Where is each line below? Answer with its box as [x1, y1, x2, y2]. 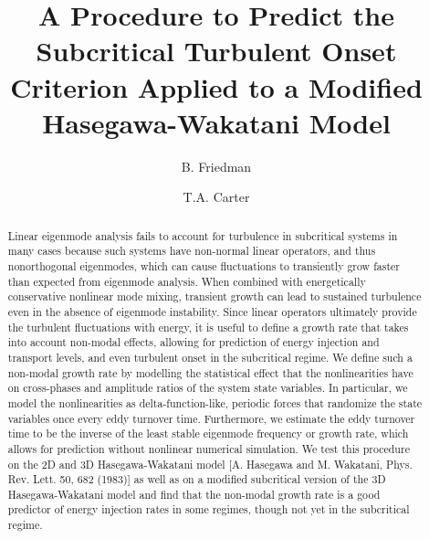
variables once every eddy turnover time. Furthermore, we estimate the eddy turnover [7, 410, 415, 426]
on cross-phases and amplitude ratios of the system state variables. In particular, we [7, 380, 408, 396]
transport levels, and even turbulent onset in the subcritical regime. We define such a [7, 349, 413, 365]
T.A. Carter [183, 187, 250, 206]
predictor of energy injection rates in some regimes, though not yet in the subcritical [7, 502, 410, 517]
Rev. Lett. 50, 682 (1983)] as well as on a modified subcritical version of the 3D [7, 471, 386, 487]
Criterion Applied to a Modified [10, 68, 423, 105]
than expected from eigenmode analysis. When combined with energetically [7, 273, 366, 289]
